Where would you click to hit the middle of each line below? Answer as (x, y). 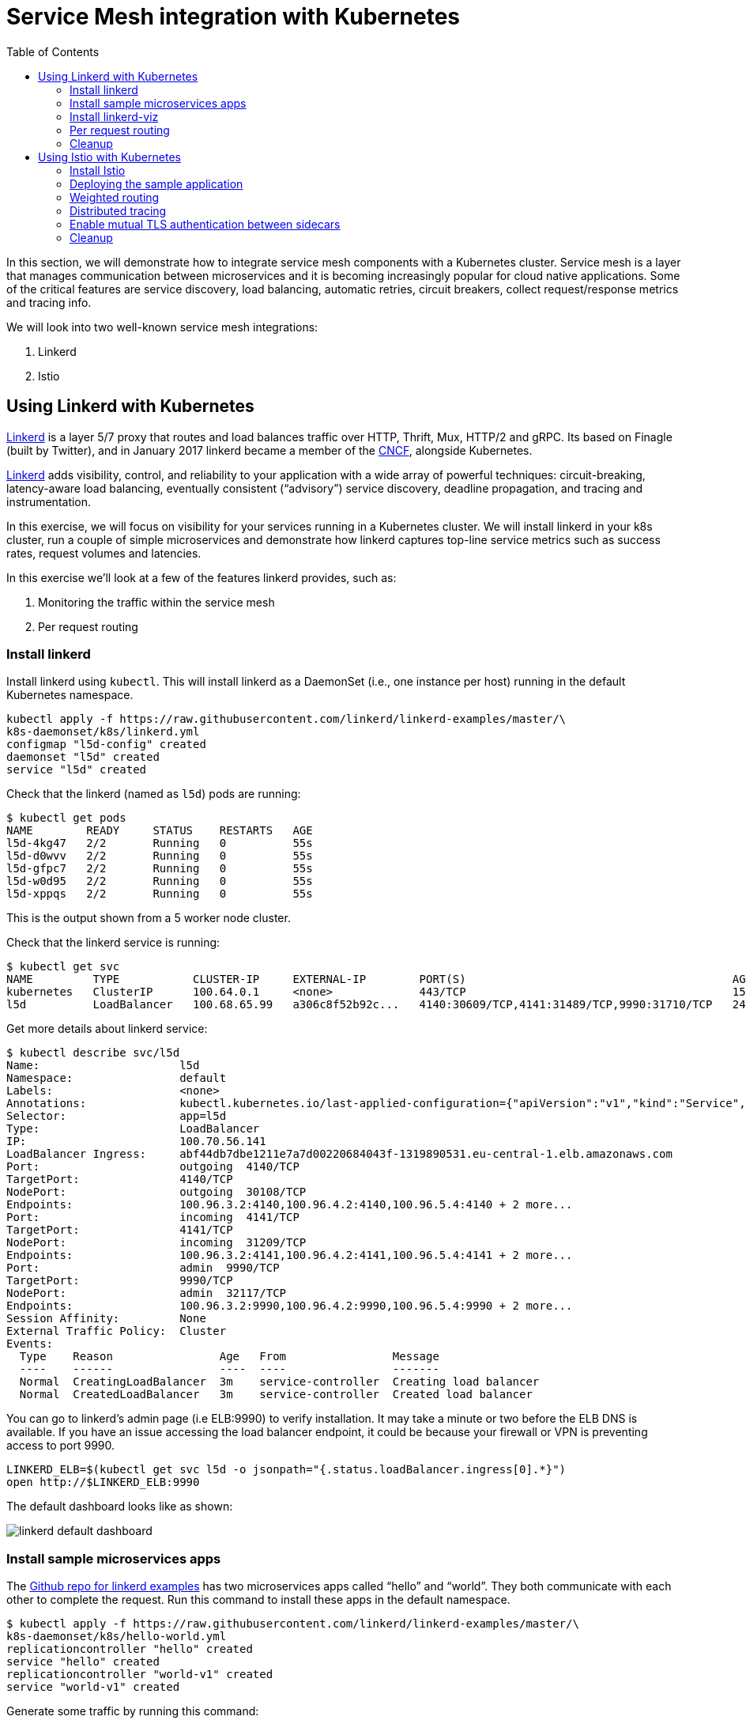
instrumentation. (49, 501)
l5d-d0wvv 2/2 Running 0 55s (160, 856)
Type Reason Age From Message (229, 1357)
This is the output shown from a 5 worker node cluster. (149, 918)
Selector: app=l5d (117, 1116)
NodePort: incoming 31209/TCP (156, 1243)
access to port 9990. (61, 1446)
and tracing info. (49, 302)
